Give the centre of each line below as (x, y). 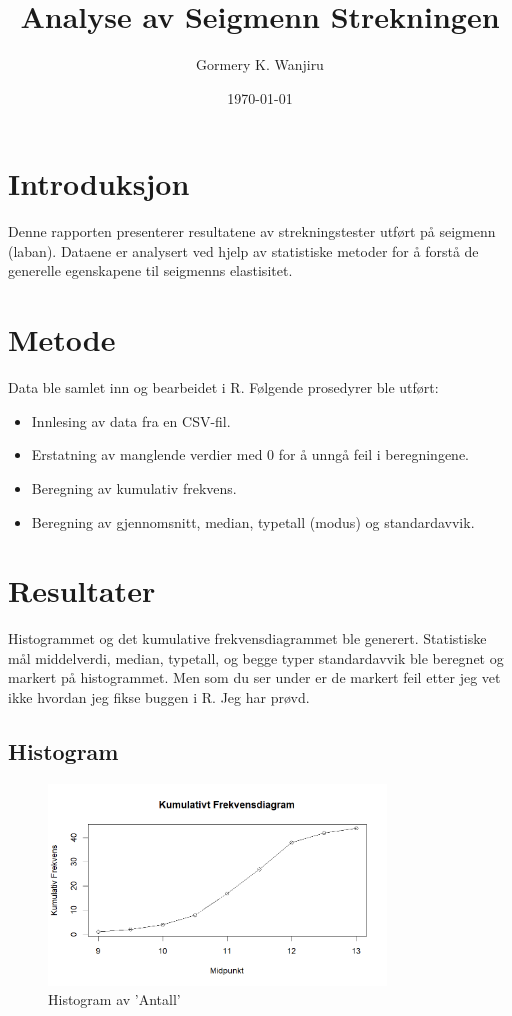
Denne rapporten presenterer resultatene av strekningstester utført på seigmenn (252, 231)
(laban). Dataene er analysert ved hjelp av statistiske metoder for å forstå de (243, 250)
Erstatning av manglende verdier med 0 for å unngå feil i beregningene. (250, 454)
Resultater (82, 590)
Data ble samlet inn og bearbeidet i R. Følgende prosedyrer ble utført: (223, 387)
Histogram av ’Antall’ (114, 999)
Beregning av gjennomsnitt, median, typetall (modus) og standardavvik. (253, 521)
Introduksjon (99, 183)
